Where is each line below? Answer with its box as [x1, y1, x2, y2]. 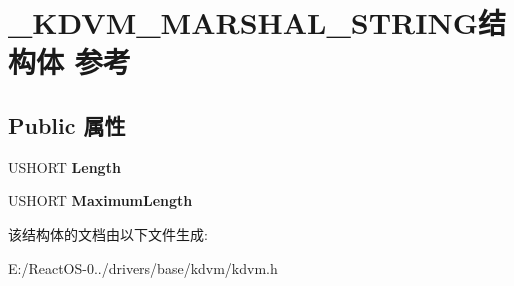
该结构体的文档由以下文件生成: [8, 223, 208, 244]
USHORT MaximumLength [8, 190, 193, 211]
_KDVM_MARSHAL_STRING [8, 2, 478, 43]
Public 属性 [8, 109, 126, 140]
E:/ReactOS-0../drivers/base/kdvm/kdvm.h [8, 257, 278, 278]
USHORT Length [8, 156, 121, 177]
